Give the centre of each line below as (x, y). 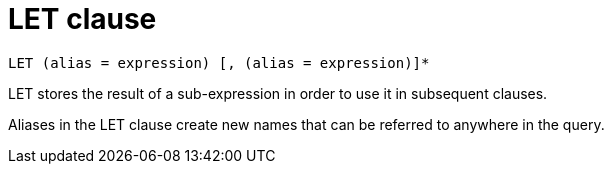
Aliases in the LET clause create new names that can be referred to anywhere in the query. (306, 124)
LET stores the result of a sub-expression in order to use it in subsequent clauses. (278, 93)
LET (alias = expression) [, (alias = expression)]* (219, 62)
